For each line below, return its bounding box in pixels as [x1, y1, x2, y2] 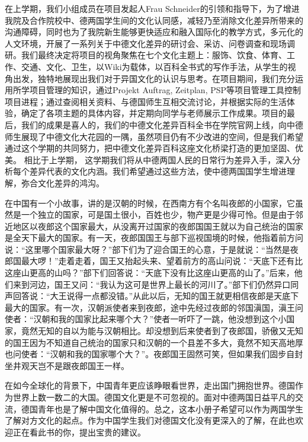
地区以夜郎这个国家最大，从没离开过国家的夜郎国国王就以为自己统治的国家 [12, 220, 303, 232]
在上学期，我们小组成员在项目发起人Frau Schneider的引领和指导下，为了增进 [5, 2, 300, 14]
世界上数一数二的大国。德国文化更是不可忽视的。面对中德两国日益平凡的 [12, 391, 295, 403]
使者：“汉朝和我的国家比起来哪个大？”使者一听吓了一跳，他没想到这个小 [5, 313, 287, 325]
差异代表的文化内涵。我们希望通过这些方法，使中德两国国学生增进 [29, 165, 287, 177]
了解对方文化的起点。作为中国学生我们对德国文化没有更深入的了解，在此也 [5, 414, 295, 427]
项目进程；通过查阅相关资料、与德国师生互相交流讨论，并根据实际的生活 [5, 95, 287, 107]
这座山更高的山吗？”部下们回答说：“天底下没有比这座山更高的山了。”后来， [5, 266, 294, 279]
